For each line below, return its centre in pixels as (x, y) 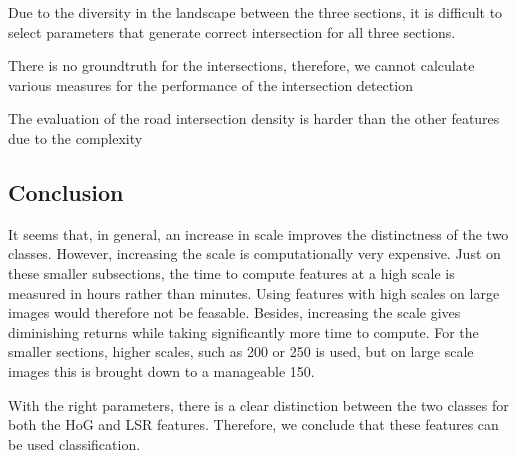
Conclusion (66, 191)
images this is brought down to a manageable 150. (161, 370)
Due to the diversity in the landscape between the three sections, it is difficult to (255, 12)
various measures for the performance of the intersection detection (210, 84)
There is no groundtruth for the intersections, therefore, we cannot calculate (241, 65)
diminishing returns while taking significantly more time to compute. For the (243, 331)
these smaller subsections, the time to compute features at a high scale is (231, 272)
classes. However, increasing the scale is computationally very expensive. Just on (254, 253)
